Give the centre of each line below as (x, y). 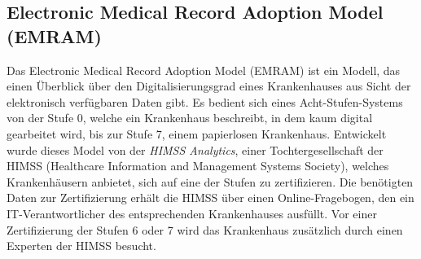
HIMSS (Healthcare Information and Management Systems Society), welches (198, 166)
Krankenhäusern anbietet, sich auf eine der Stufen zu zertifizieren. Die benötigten (210, 181)
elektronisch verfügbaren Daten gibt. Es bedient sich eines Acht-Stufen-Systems (205, 101)
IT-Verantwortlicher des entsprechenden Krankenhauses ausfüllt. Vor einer (192, 213)
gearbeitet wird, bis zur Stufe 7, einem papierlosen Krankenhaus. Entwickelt (197, 133)
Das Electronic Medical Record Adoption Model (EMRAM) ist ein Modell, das (204, 70)
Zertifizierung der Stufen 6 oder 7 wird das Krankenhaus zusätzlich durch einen (205, 229)
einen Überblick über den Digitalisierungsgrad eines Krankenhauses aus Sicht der (209, 86)
